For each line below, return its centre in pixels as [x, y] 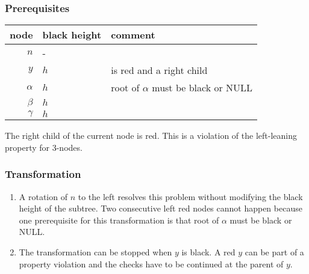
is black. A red [208, 252]
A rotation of [43, 196]
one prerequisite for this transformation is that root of [119, 220]
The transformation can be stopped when [95, 252]
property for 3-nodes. [44, 147]
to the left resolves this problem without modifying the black [190, 196]
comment [133, 35]
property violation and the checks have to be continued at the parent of [151, 263]
